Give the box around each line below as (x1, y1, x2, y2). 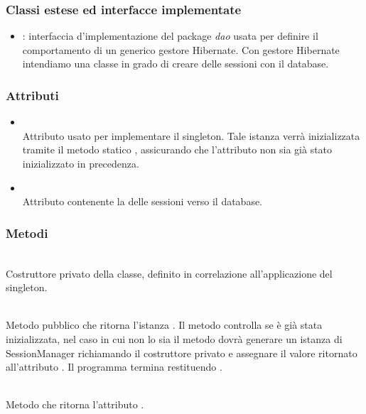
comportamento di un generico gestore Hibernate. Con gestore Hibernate (22, 42, 340, 57)
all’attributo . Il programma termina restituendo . (6, 359, 222, 374)
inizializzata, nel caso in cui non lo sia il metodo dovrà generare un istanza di (6, 331, 343, 346)
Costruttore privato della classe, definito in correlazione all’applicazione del (6, 266, 333, 280)
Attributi (6, 86, 59, 104)
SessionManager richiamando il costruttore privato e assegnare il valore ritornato (6, 345, 357, 360)
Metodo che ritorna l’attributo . (6, 397, 144, 412)
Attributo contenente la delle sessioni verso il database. (22, 194, 263, 209)
